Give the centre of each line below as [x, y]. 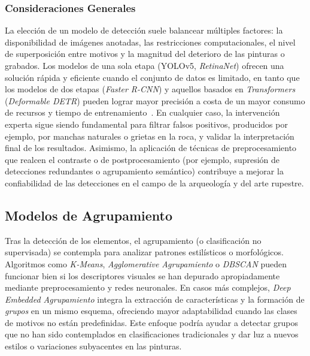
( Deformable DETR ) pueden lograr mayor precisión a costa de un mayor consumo [155, 100]
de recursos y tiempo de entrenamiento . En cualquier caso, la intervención [142, 112]
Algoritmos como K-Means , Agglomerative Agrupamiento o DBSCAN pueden [146, 263]
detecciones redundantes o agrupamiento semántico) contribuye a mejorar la [144, 171]
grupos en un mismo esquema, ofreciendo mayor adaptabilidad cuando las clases [151, 311]
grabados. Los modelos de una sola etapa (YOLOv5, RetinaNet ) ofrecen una [145, 65]
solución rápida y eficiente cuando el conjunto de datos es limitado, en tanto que [152, 77]
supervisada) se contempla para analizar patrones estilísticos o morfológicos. [144, 252]
